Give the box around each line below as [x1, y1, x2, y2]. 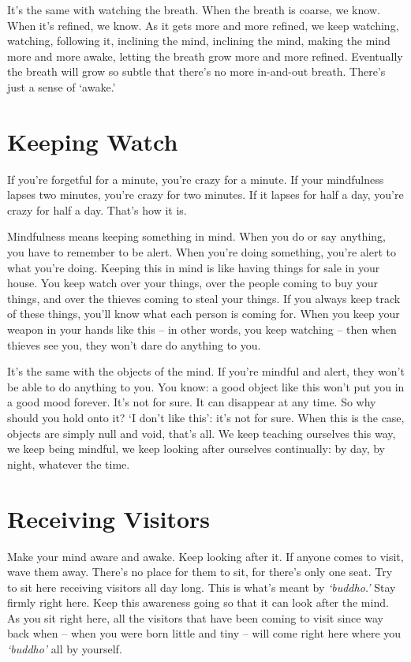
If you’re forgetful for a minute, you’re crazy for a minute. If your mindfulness [7, 170, 384, 187]
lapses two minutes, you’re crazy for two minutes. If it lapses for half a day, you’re [7, 186, 404, 203]
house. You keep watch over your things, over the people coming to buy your [7, 275, 379, 291]
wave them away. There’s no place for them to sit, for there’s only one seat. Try [7, 563, 393, 580]
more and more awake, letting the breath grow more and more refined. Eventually [7, 47, 403, 64]
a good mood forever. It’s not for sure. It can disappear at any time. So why [7, 394, 376, 410]
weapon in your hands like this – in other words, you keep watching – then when [7, 321, 397, 338]
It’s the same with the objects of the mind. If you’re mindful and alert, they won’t [7, 363, 405, 380]
